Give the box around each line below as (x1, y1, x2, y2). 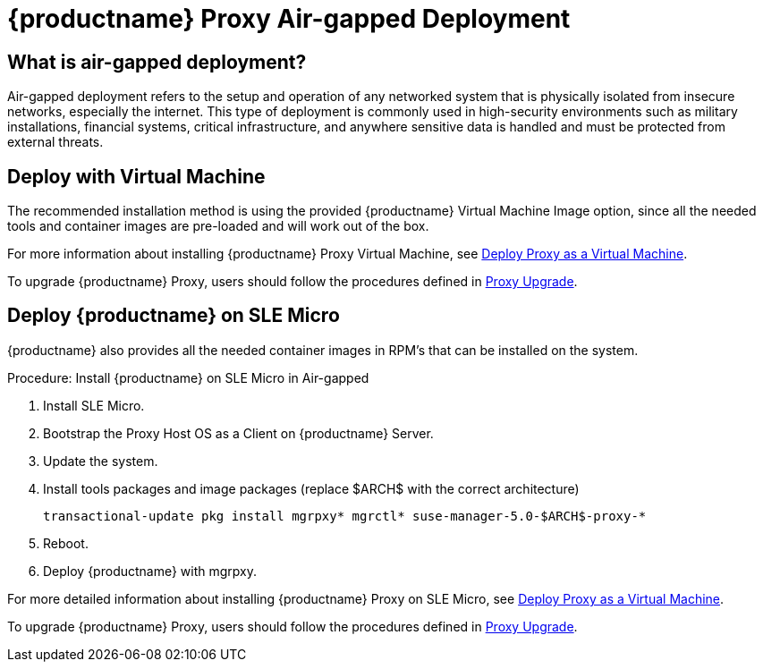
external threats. (7, 134, 104, 150)
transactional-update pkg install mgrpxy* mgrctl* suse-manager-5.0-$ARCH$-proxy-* (43, 508, 647, 523)
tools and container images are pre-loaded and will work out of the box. (7, 218, 429, 234)
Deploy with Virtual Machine (7, 165, 266, 188)
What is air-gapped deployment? (7, 50, 307, 73)
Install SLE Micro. (43, 397, 145, 413)
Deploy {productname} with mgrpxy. (43, 563, 258, 579)
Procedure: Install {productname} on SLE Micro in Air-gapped (7, 369, 369, 385)
